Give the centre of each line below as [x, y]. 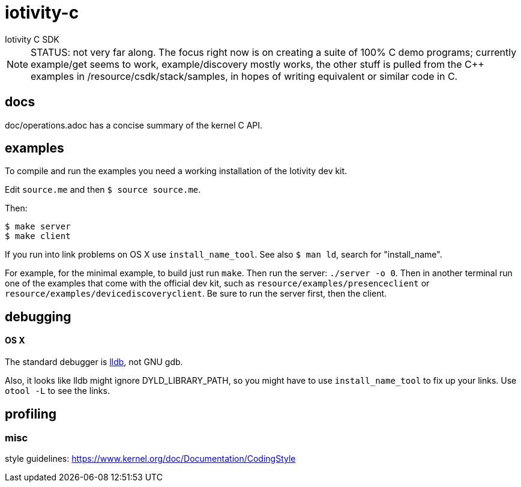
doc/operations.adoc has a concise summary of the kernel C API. [134, 125]
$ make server [38, 227]
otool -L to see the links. [57, 391]
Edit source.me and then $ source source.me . [103, 190]
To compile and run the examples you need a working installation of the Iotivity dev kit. [176, 171]
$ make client [38, 236]
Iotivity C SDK [32, 39]
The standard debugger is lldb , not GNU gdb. [94, 362]
